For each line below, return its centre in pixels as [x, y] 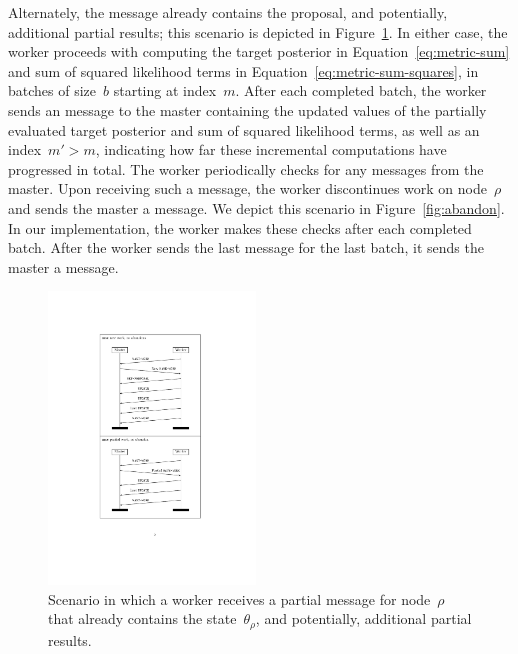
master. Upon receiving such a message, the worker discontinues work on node [247, 188]
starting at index [165, 90]
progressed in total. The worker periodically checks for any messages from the [246, 168]
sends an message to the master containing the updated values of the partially [247, 109]
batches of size [52, 90]
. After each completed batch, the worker [361, 90]
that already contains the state [142, 618]
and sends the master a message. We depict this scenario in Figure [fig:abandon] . [256, 207]
